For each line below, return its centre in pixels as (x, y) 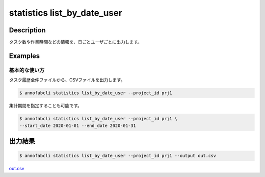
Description (27, 30)
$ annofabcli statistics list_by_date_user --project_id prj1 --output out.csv (118, 156)
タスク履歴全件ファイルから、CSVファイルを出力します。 (67, 80)
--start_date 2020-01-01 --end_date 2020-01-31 (78, 126)
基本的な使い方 (27, 70)
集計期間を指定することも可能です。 (45, 106)
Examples (25, 56)
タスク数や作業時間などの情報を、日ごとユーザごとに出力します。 (76, 42)
